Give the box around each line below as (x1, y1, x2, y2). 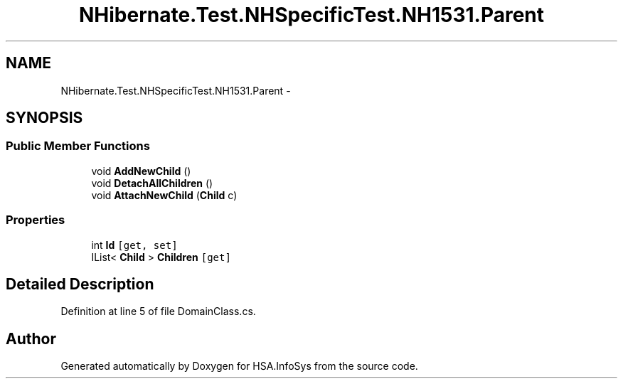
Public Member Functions (6, 139, 150, 154)
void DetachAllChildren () (91, 176, 213, 189)
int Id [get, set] (91, 238, 178, 251)
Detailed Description (6, 274, 154, 293)
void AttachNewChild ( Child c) (91, 188, 238, 201)
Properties (6, 213, 65, 228)
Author (6, 329, 56, 348)
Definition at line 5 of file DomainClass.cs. (60, 305, 256, 318)
